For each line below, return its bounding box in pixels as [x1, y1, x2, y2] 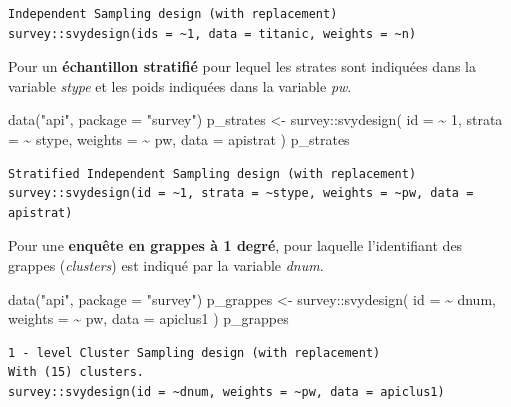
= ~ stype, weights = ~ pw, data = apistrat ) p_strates [8, 128, 350, 149]
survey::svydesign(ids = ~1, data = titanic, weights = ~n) [8, 26, 417, 41]
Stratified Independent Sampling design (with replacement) [8, 166, 417, 181]
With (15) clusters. [8, 365, 145, 380]
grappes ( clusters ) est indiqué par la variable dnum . [8, 254, 324, 275]
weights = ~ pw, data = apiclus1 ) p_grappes [8, 308, 289, 329]
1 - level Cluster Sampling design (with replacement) [8, 345, 381, 360]
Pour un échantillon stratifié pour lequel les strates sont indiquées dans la [8, 56, 477, 77]
